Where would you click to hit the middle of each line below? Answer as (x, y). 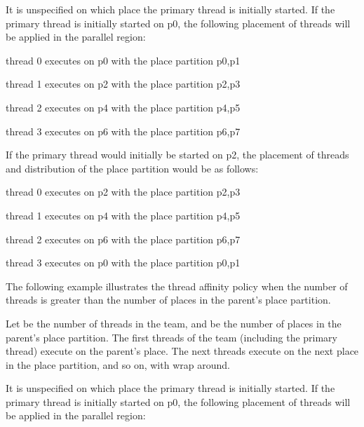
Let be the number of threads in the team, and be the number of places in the (174, 323)
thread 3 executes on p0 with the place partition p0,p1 (123, 263)
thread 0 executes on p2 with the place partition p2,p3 (123, 192)
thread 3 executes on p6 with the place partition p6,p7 (123, 131)
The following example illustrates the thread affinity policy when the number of (177, 286)
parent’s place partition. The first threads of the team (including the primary (172, 337)
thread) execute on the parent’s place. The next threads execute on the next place (182, 351)
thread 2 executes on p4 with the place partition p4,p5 (123, 107)
